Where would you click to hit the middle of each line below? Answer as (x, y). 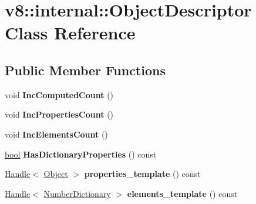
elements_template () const (182, 193)
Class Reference (70, 33)
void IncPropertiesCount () (59, 114)
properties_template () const (142, 174)
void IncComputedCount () (59, 94)
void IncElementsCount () (56, 134)
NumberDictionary (77, 193)
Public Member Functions (85, 70)
